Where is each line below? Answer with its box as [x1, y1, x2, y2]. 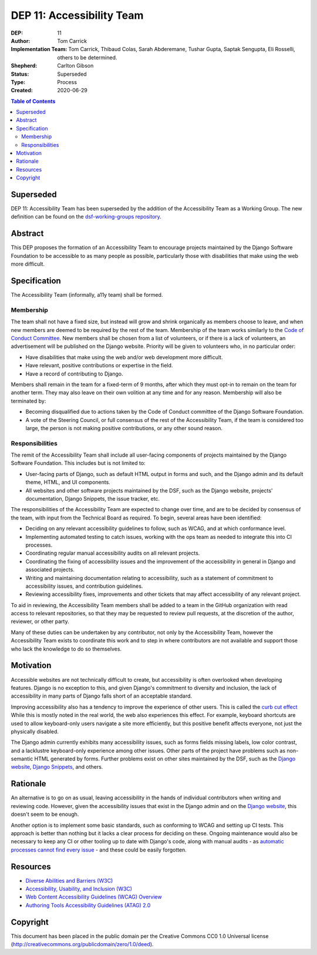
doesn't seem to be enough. [11, 811, 79, 818]
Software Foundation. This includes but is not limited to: [11, 460, 146, 467]
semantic [11, 755, 33, 762]
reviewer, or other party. [11, 618, 70, 625]
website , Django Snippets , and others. [11, 763, 103, 770]
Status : [11, 71, 29, 78]
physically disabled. [11, 728, 59, 735]
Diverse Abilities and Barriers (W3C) [25, 877, 113, 884]
